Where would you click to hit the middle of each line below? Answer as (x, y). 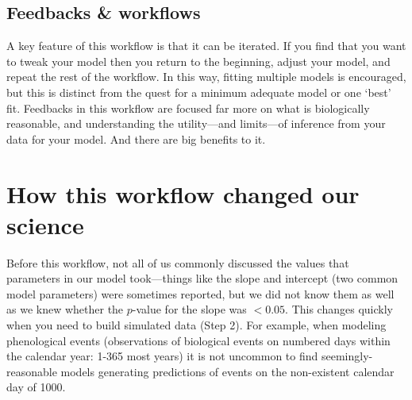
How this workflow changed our (183, 193)
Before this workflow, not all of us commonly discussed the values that (178, 262)
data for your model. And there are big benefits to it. (136, 138)
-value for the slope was (189, 309)
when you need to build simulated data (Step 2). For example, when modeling (196, 325)
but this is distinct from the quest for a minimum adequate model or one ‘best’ (199, 92)
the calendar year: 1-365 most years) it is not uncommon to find (162, 356)
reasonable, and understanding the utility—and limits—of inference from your (196, 123)
